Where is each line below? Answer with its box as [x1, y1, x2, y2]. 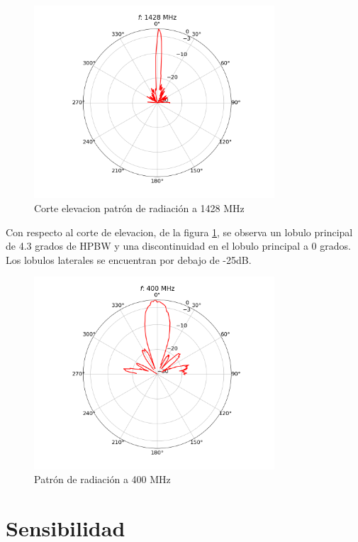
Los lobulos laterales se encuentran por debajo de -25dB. [6, 252, 252, 267]
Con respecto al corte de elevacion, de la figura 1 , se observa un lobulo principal [6, 224, 353, 239]
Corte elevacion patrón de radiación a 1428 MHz [34, 200, 245, 215]
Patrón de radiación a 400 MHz [34, 472, 171, 487]
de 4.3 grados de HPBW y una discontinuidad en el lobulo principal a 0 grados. [6, 238, 351, 253]
